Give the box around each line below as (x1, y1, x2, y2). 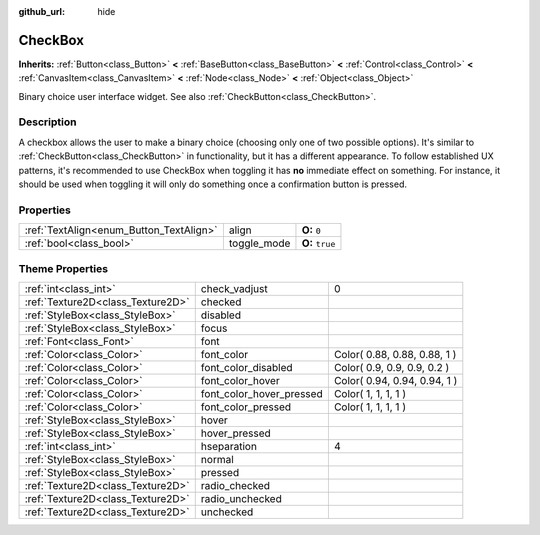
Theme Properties (18, 261, 109, 275)
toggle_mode (228, 236, 291, 250)
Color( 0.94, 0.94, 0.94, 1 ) (333, 373, 458, 387)
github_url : (18, 6, 65, 17)
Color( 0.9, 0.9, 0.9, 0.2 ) (333, 360, 450, 374)
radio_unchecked (200, 491, 282, 505)
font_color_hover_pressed (200, 386, 324, 400)
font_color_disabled (200, 360, 294, 374)
